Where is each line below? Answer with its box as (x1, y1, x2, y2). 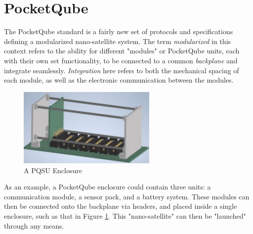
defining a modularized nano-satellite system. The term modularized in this (4, 36, 231, 46)
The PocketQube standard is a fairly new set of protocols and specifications (4, 26, 233, 37)
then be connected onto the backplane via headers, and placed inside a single (4, 201, 237, 211)
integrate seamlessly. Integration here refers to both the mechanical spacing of (4, 65, 239, 75)
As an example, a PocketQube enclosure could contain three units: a (4, 182, 211, 192)
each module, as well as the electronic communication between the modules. (4, 75, 234, 85)
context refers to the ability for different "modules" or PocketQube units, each (4, 46, 240, 56)
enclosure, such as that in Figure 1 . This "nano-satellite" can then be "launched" (4, 210, 246, 221)
